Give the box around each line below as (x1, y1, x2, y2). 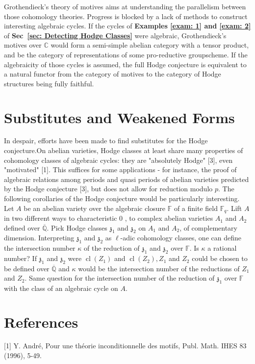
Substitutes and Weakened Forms (4, 107, 235, 127)
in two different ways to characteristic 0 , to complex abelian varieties (4, 213, 213, 223)
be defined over (4, 263, 50, 273)
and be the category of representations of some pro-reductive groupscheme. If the (4, 49, 248, 59)
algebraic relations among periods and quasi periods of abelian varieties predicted (4, 174, 249, 184)
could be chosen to (192, 253, 248, 263)
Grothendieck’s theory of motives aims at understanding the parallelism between (4, 1, 246, 11)
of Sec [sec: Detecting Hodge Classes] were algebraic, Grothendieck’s (4, 30, 227, 40)
